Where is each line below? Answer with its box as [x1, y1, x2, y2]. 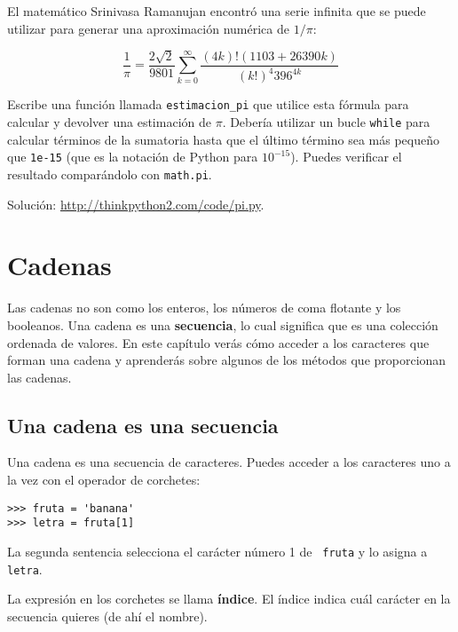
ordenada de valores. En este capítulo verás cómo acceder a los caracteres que [7, 333, 430, 352]
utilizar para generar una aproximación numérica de [7, 19, 289, 37]
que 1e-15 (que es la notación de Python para [7, 147, 258, 166]
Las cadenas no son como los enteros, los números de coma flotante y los [7, 298, 401, 317]
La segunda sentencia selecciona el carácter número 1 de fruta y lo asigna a [7, 541, 428, 560]
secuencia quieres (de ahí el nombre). [7, 606, 208, 625]
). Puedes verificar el [290, 147, 402, 166]
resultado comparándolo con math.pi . [7, 164, 212, 183]
